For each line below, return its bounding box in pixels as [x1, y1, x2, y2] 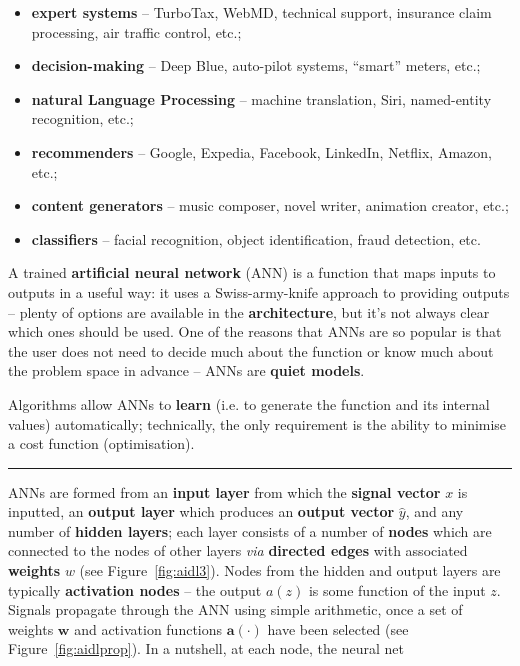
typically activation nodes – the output [8, 579, 262, 600]
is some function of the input [308, 579, 486, 600]
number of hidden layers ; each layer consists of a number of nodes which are [8, 520, 492, 541]
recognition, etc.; [31, 108, 134, 129]
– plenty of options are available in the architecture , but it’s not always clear [8, 301, 490, 322]
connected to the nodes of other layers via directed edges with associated [8, 540, 468, 561]
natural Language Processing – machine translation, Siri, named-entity [31, 88, 492, 109]
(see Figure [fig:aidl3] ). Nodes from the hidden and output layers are [79, 560, 501, 581]
